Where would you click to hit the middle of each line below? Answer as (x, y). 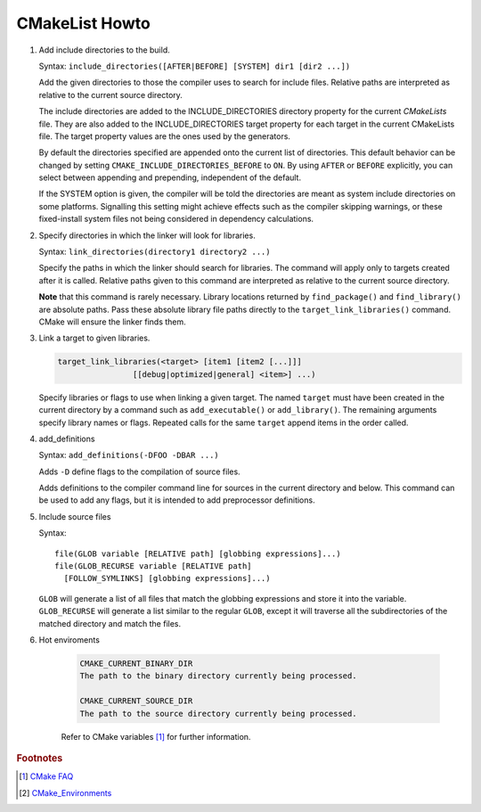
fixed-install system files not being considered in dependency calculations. (176, 219)
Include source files (75, 516)
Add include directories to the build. (104, 50)
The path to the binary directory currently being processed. (218, 676)
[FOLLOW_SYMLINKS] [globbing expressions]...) (167, 578)
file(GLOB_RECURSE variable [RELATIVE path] (154, 566)
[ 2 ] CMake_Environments (65, 792)
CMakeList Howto (83, 23)
